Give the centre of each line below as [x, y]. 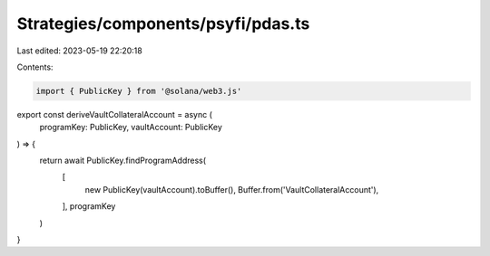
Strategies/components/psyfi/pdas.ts [163, 24]
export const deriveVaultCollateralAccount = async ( [115, 114]
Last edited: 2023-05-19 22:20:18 [79, 51]
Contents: [35, 67]
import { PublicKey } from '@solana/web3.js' [139, 91]
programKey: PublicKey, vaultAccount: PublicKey [131, 128]
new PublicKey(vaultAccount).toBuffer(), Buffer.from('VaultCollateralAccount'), [232, 189]
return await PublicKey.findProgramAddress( [123, 161]
